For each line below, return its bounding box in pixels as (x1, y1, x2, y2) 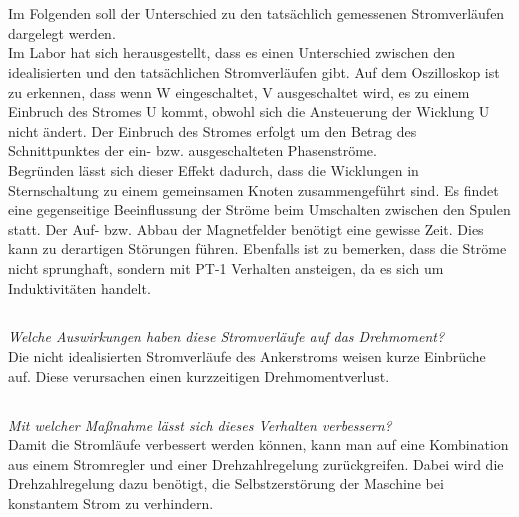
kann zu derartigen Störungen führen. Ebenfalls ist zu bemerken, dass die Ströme (8, 238, 507, 259)
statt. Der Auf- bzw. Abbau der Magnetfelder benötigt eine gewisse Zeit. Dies (8, 218, 484, 239)
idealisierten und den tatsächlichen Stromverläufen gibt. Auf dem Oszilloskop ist (8, 61, 500, 82)
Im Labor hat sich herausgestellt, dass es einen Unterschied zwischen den (8, 42, 455, 63)
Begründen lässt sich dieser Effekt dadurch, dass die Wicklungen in (8, 159, 419, 180)
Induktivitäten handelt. (8, 277, 151, 298)
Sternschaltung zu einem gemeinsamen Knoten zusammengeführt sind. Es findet (8, 179, 499, 200)
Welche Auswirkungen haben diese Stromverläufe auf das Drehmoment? (8, 326, 445, 347)
